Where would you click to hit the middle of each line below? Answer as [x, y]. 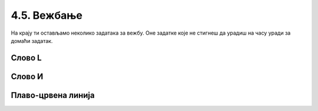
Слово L [26, 58]
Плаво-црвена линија [53, 95]
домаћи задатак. [32, 41]
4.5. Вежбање [47, 15]
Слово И [27, 76]
